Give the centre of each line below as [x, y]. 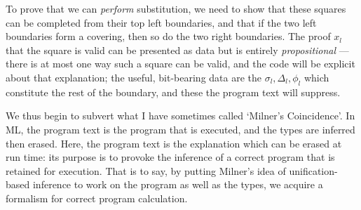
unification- [313, 170]
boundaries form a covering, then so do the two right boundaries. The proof [168, 36]
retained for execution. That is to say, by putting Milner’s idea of [146, 170]
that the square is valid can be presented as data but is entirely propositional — [177, 50]
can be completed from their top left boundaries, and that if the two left [161, 22]
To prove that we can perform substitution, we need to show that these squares [176, 8]
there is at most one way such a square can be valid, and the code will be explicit [180, 64]
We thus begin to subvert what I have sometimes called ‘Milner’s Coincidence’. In [180, 116]
